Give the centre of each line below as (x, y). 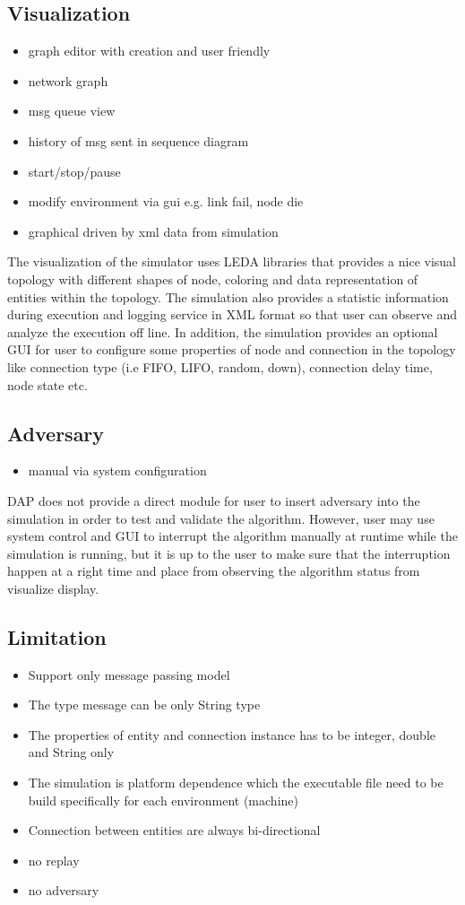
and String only (71, 752)
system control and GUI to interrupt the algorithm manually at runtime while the (232, 536)
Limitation (57, 636)
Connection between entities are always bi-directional (174, 830)
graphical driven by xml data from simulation (153, 231)
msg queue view (72, 111)
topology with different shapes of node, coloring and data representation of (213, 278)
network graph (68, 80)
